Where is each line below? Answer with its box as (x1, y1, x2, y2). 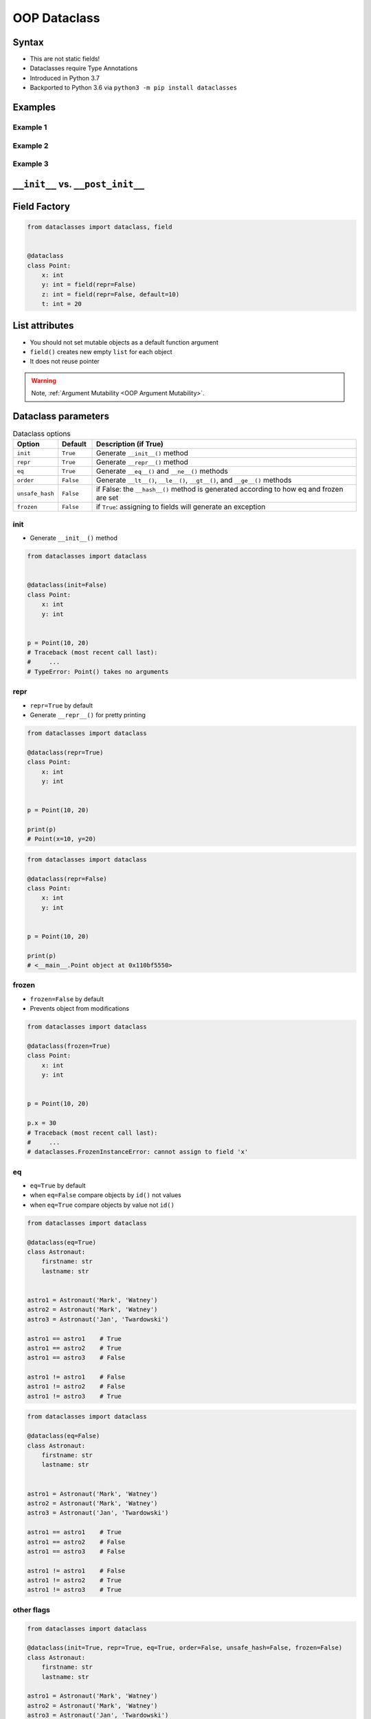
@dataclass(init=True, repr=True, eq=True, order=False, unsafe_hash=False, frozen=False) (27, 1644, 343, 1652)
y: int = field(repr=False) (41, 281, 137, 289)
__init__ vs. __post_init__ (12, 178, 145, 190)
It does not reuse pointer (30, 358, 100, 366)
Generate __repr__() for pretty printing (30, 710, 146, 719)
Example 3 (12, 159, 49, 168)
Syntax (12, 36, 44, 48)
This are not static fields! (30, 55, 100, 63)
